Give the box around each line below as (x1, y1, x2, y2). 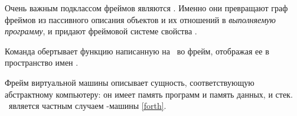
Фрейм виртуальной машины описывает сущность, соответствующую (5, 76, 254, 88)
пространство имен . (5, 56, 79, 69)
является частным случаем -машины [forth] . (8, 99, 167, 112)
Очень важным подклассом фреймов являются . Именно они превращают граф (5, 2, 288, 14)
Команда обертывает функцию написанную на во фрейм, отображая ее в (5, 44, 269, 57)
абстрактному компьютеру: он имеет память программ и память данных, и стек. (5, 88, 293, 100)
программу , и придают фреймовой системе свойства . (5, 25, 197, 37)
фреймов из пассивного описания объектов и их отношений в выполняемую (5, 13, 276, 25)
